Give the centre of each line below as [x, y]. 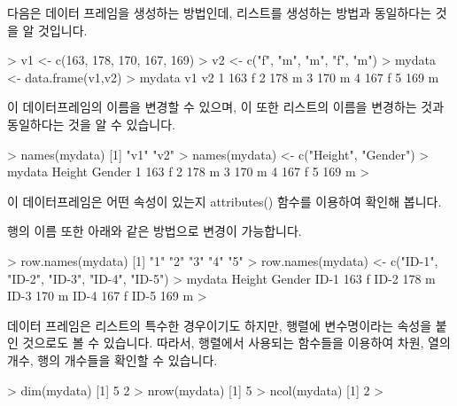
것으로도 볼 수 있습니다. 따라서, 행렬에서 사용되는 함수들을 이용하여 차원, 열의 [236, 343]
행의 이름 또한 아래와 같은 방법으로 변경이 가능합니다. [155, 231]
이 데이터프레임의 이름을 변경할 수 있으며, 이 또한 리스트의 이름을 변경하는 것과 [226, 107]
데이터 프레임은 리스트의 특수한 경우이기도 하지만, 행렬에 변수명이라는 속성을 [220, 325]
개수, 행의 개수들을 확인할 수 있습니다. [112, 359]
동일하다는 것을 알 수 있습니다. [91, 124]
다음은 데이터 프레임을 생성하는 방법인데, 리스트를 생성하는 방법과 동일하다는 [220, 12]
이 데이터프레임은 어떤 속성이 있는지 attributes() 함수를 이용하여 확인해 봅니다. [225, 201]
